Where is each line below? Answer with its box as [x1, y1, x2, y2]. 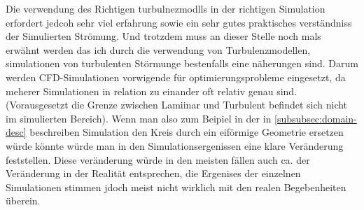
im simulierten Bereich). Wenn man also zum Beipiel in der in [6, 111, 272, 125]
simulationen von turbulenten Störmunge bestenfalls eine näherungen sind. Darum [6, 56, 358, 71]
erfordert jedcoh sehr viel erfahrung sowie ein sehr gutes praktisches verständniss [6, 15, 352, 29]
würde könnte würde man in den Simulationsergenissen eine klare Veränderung [6, 138, 344, 153]
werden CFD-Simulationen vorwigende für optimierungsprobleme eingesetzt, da [6, 69, 346, 84]
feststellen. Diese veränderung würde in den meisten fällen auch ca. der [6, 152, 310, 167]
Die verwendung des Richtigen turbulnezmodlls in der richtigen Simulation [6, 1, 325, 15]
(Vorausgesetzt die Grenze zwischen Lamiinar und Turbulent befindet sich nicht [6, 97, 348, 112]
